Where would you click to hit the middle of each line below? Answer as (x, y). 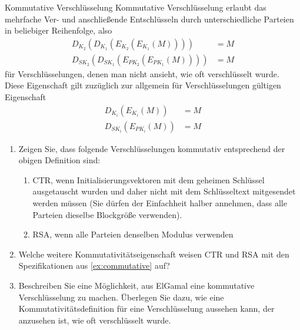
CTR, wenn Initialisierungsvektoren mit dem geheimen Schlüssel (149, 179)
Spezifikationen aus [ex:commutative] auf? (94, 265)
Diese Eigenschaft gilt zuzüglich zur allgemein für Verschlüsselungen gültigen (143, 85)
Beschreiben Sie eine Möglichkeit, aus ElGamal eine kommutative (136, 286)
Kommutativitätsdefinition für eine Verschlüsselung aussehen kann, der (146, 308)
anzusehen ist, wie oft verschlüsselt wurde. (95, 320)
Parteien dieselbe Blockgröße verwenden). (107, 214)
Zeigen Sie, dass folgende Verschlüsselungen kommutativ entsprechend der (152, 148)
